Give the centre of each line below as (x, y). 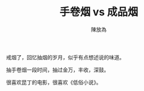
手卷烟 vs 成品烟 (99, 12)
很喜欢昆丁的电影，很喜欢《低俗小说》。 (54, 82)
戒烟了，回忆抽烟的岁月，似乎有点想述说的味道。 (65, 57)
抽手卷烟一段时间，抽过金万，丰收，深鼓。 (58, 70)
